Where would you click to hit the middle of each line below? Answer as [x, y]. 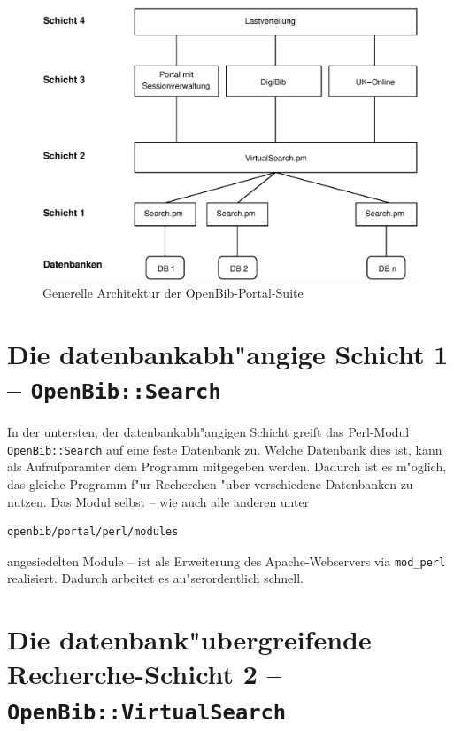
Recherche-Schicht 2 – [144, 674]
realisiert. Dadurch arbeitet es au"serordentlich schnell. [155, 578]
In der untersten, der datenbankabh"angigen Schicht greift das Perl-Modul [208, 432]
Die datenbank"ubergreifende [189, 639]
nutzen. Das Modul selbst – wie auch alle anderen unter [158, 501]
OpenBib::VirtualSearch [147, 712]
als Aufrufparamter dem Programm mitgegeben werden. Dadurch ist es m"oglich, [227, 467]
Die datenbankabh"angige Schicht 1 [228, 353]
